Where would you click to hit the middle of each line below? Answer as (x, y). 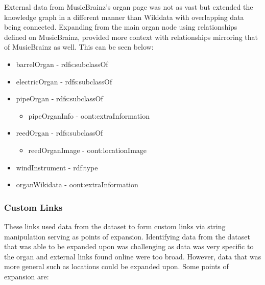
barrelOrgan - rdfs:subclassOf (62, 64)
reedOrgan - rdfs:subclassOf (59, 133)
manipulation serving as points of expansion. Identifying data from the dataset (127, 236)
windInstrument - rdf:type (57, 167)
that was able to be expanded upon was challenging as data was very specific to (129, 246)
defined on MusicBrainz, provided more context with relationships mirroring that (131, 37)
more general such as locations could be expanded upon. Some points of (116, 266)
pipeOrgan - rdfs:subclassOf (59, 98)
